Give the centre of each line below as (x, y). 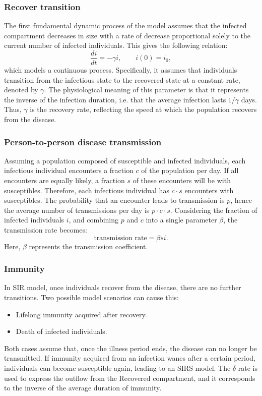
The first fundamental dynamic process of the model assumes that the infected (125, 25)
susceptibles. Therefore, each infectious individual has (87, 190)
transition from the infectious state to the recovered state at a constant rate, (122, 79)
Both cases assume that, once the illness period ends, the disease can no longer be (130, 348)
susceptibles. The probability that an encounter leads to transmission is (114, 200)
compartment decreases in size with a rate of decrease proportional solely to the (127, 35)
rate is (248, 367)
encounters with (209, 190)
